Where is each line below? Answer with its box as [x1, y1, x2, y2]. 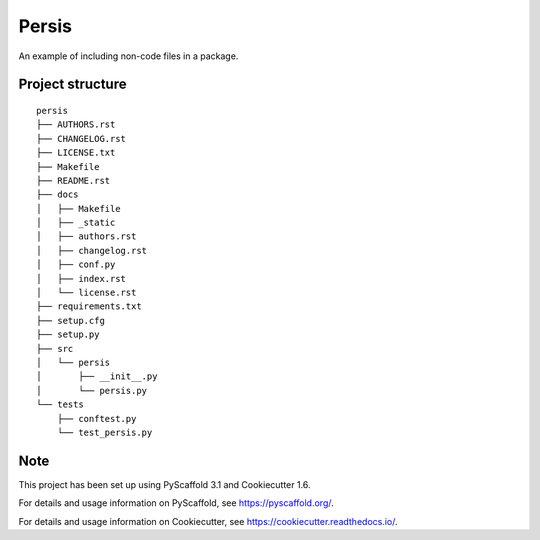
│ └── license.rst [36, 287, 137, 299]
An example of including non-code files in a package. [18, 50, 239, 62]
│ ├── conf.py [36, 259, 116, 270]
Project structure [18, 76, 127, 93]
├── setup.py [36, 329, 100, 340]
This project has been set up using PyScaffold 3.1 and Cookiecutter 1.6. [18, 478, 311, 490]
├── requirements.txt [36, 301, 142, 312]
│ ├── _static [36, 217, 116, 229]
